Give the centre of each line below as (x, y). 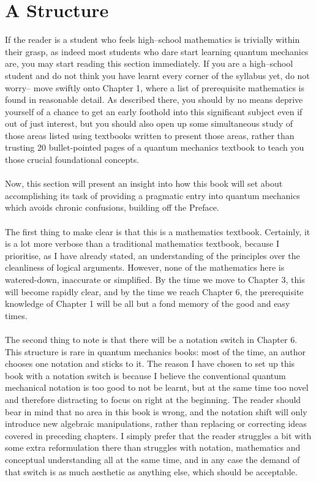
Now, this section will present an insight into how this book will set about (144, 183)
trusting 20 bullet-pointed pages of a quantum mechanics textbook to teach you (155, 147)
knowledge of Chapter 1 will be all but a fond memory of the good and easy (148, 303)
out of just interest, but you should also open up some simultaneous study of (149, 123)
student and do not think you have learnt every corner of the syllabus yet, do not (157, 75)
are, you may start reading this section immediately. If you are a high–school (149, 63)
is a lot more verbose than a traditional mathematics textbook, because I (142, 243)
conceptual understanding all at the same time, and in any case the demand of (152, 459)
